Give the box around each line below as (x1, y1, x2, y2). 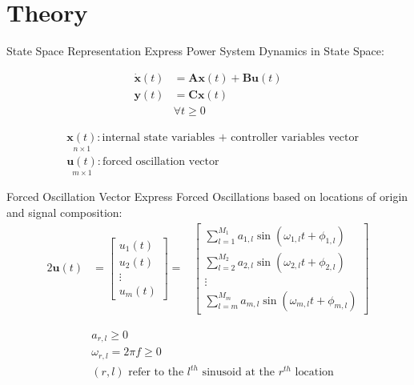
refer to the (128, 367, 184, 379)
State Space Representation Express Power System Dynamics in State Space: (6, 42, 384, 59)
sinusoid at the (202, 367, 275, 379)
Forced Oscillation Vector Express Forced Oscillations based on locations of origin (6, 188, 408, 205)
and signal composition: (6, 203, 123, 220)
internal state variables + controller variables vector (102, 131, 359, 143)
